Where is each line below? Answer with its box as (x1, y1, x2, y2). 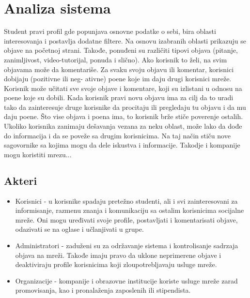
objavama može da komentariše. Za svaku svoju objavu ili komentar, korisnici (4, 64, 234, 74)
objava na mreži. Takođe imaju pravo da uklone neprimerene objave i (15, 250, 221, 260)
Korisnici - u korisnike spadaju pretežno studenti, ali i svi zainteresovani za (15, 195, 238, 206)
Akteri (4, 173, 37, 188)
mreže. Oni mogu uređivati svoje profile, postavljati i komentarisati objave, (15, 214, 238, 224)
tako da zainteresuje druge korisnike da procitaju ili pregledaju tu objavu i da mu (4, 102, 246, 112)
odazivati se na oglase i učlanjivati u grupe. (15, 224, 144, 234)
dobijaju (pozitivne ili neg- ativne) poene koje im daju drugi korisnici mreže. (4, 74, 232, 84)
